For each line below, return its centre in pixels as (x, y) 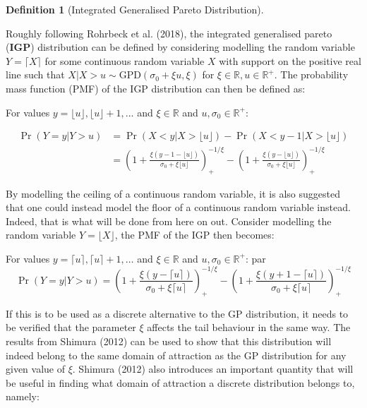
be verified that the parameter (71, 327)
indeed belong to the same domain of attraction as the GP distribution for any (176, 355)
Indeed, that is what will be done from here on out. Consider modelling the (169, 221)
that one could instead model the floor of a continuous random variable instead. (178, 207)
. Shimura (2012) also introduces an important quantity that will (213, 369)
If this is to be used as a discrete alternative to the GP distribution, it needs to (177, 313)
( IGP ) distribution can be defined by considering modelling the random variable (180, 47)
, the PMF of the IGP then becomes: (194, 235)
